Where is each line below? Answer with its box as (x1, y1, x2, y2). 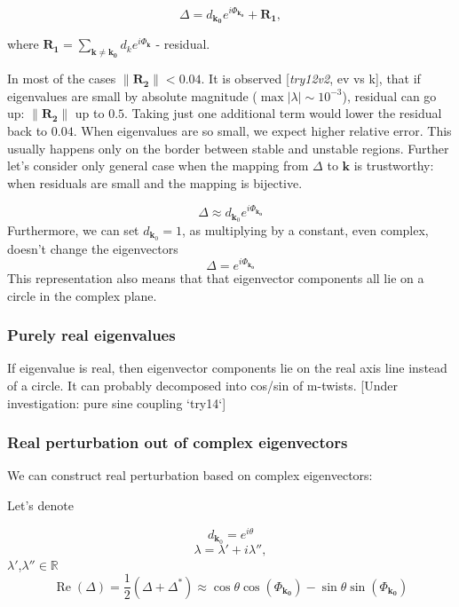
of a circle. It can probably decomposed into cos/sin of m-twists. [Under (7, 376, 398, 394)
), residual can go (342, 86, 437, 105)
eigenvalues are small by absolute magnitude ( (7, 86, 257, 105)
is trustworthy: (353, 156, 434, 175)
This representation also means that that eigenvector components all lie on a (7, 269, 424, 287)
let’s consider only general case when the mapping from (7, 156, 309, 175)
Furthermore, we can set (7, 220, 139, 239)
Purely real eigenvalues (7, 324, 176, 346)
